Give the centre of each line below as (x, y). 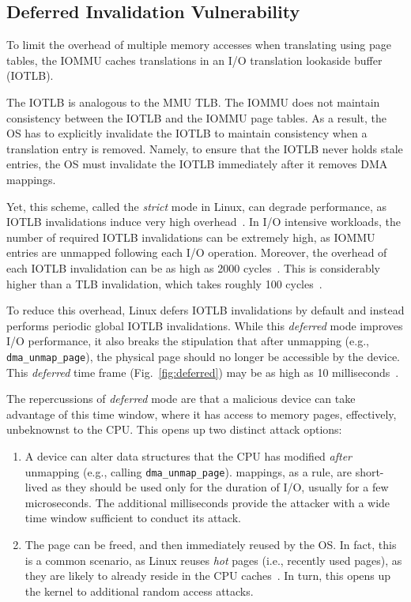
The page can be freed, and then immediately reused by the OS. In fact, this (211, 544)
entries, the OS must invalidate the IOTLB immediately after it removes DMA (197, 164)
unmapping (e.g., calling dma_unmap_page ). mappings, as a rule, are (188, 471)
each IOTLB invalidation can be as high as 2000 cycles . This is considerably (193, 267)
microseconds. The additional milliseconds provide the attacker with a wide (207, 502)
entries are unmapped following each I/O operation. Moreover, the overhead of (197, 252)
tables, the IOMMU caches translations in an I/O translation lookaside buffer (194, 60)
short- (370, 471)
